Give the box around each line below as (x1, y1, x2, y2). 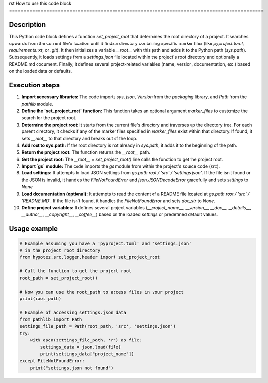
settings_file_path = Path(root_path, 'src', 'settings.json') (19, 324, 176, 329)
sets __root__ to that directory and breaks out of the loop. (21, 135, 138, 141)
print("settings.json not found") (30, 365, 114, 371)
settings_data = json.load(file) (40, 344, 121, 350)
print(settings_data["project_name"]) (40, 351, 134, 357)
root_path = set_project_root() (19, 275, 98, 281)
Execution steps (9, 81, 60, 89)
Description (9, 20, 46, 29)
